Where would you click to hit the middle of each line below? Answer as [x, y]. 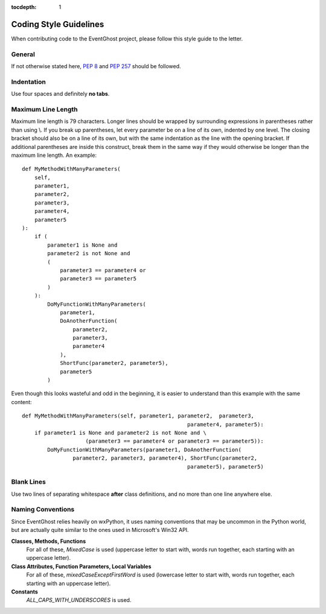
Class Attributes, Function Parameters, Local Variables [81, 566]
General [23, 54]
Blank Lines [29, 482]
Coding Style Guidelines [58, 24]
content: [22, 402]
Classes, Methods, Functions [49, 541]
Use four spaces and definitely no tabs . [60, 94]
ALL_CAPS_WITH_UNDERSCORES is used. [79, 600]
